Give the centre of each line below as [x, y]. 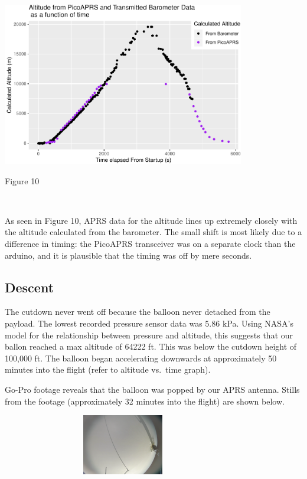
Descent [30, 287]
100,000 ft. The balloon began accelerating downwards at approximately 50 [141, 358]
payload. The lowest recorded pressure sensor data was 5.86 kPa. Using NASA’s [149, 323]
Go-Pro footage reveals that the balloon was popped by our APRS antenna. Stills [152, 389]
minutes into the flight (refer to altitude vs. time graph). [108, 369]
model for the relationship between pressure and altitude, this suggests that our [149, 335]
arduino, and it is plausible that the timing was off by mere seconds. [128, 255]
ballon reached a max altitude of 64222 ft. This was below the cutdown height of [151, 346]
